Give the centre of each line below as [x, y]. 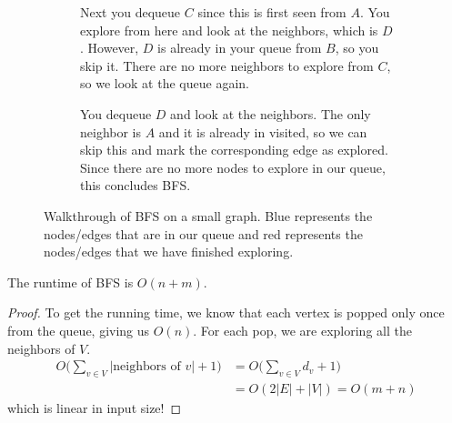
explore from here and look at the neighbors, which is [229, 30]
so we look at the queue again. [165, 83]
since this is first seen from [272, 12]
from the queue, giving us [79, 330]
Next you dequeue [131, 12]
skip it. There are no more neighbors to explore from [227, 65]
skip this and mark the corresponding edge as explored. [234, 150]
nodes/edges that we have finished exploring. [169, 252]
